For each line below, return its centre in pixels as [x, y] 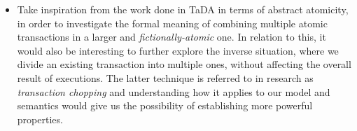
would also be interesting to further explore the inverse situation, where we [178, 50]
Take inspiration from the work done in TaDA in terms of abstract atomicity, [183, 9]
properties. [40, 119]
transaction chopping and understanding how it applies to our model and [174, 91]
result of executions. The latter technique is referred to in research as [165, 77]
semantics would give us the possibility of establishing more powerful [165, 105]
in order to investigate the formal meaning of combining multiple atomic [172, 23]
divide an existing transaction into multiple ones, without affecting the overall [184, 64]
